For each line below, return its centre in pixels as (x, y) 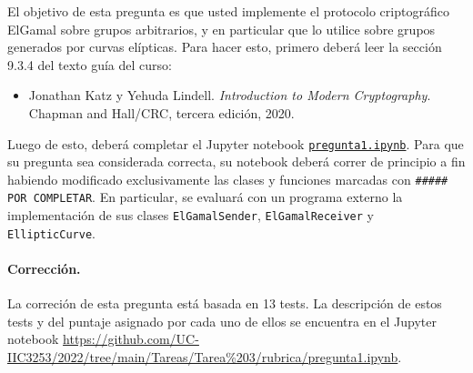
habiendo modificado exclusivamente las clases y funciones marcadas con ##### (228, 179)
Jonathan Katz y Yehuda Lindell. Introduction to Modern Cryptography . (230, 95)
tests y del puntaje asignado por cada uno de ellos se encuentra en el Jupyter (222, 321)
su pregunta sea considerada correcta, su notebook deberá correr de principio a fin (236, 161)
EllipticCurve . (51, 232)
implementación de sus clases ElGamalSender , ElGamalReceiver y (191, 215)
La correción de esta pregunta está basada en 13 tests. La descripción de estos (225, 303)
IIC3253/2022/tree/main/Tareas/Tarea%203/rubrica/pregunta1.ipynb (203, 357)
